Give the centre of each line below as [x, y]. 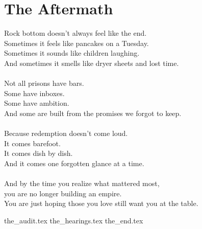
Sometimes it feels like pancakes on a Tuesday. [77, 43]
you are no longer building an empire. [63, 193]
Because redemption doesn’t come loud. [66, 133]
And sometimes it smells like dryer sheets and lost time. [92, 63]
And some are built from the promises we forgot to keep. [93, 113]
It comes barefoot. [32, 143]
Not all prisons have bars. [44, 83]
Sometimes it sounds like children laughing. [72, 53]
